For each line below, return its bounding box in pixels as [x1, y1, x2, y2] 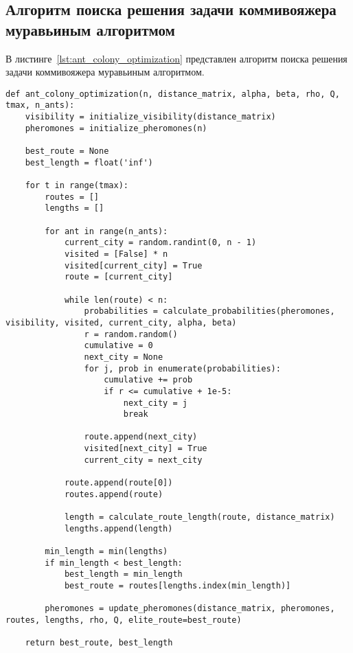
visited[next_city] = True [84, 444, 207, 454]
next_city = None [84, 352, 163, 362]
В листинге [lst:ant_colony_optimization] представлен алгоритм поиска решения [5, 51, 348, 65]
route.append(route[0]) [64, 478, 173, 488]
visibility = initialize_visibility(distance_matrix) [25, 112, 276, 122]
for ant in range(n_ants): [45, 226, 168, 236]
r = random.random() [84, 329, 178, 339]
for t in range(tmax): [25, 181, 128, 191]
